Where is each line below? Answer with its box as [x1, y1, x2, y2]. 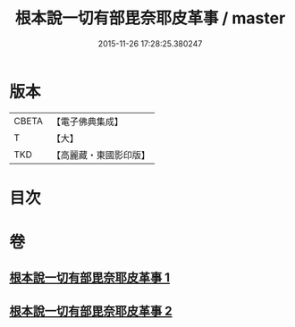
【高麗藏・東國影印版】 [51, 148, 150, 161]
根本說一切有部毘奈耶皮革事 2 [9, 303, 173, 318]
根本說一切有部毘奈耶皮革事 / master [14, 8, 286, 29]
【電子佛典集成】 [51, 115, 123, 128]
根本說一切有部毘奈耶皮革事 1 [9, 270, 171, 286]
